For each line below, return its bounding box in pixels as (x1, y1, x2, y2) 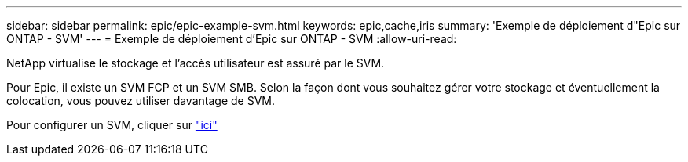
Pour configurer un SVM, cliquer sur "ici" (6, 118, 218, 131)
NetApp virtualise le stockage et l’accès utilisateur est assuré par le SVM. (6, 56, 385, 70)
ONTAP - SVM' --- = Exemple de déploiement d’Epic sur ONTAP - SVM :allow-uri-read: (6, 32, 457, 45)
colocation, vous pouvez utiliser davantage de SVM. (6, 94, 275, 107)
